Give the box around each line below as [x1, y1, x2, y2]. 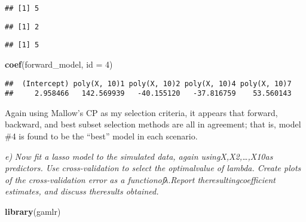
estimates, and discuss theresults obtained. [5, 185, 159, 197]
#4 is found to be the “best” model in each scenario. [5, 130, 198, 142]
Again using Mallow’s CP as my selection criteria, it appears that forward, [5, 106, 278, 118]
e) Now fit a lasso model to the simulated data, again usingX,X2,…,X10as [5, 150, 273, 162]
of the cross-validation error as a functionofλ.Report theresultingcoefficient [5, 173, 276, 185]
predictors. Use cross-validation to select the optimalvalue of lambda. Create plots [5, 162, 301, 174]
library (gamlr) [5, 205, 61, 218]
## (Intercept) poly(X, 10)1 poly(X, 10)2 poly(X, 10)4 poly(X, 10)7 [5, 79, 292, 88]
